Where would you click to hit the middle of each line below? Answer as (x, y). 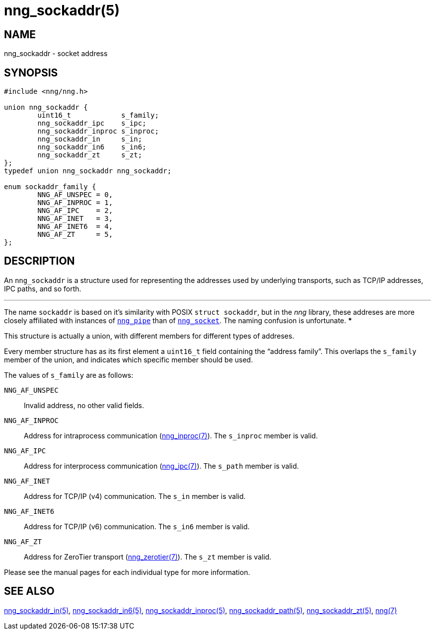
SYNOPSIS (31, 72)
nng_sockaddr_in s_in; (90, 139)
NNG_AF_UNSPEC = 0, (75, 195)
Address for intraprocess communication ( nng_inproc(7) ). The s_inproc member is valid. (171, 435)
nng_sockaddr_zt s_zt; (90, 155)
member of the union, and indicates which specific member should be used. (129, 359)
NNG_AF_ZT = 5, (75, 235)
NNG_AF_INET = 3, (75, 219)
